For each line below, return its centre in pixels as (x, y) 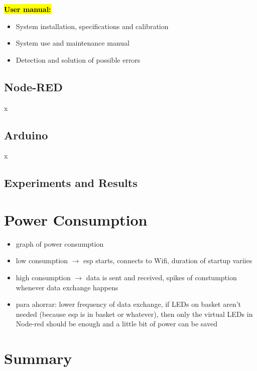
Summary (38, 358)
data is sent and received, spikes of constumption (161, 277)
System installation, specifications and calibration (92, 26)
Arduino (26, 135)
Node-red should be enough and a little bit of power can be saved (116, 324)
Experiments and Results (71, 183)
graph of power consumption (60, 243)
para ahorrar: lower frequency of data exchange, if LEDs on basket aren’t (128, 304)
